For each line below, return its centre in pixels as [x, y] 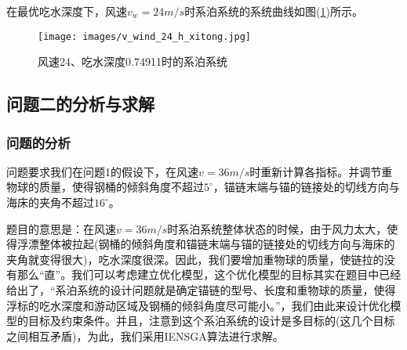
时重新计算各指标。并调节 [316, 171]
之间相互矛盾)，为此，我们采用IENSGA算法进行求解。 [145, 336]
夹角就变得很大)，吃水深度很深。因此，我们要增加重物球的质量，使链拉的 [195, 259]
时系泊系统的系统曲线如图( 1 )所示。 [274, 11]
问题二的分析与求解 [80, 104]
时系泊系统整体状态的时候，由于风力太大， [277, 228]
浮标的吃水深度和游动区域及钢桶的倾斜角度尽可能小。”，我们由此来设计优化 [198, 305]
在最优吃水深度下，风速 [67, 11]
